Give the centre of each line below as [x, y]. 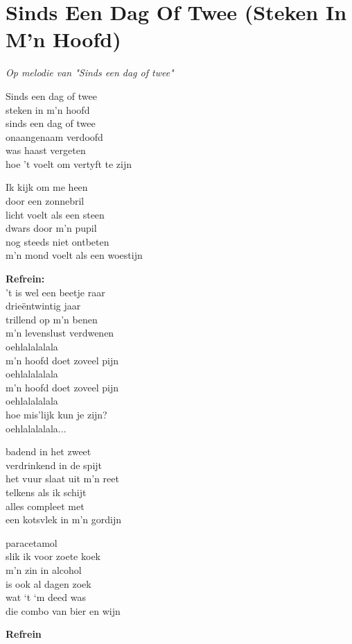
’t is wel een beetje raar [55, 292]
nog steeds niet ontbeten [58, 241]
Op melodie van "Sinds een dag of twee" [90, 73]
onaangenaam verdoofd [54, 136]
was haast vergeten [46, 150]
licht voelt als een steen [55, 214]
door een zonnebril [45, 201]
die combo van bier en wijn [63, 610]
